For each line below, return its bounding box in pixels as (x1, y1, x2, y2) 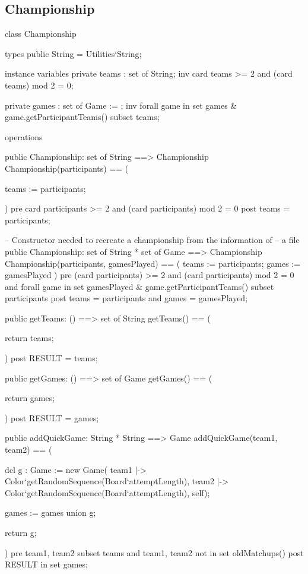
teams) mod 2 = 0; (5, 78, 74, 91)
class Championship (5, 27, 77, 40)
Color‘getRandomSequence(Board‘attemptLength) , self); (5, 486, 210, 499)
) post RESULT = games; (5, 411, 99, 424)
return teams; (5, 332, 54, 344)
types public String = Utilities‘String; (5, 47, 142, 59)
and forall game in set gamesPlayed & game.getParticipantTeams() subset (5, 280, 274, 292)
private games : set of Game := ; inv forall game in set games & (5, 99, 237, 111)
